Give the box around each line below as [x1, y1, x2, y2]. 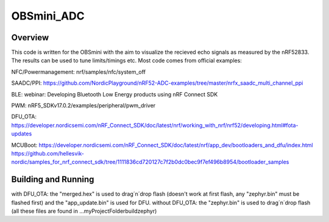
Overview [11, 32, 49, 43]
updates [11, 130, 32, 137]
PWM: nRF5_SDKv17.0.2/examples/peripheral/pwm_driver [11, 102, 156, 109]
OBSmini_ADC [11, 9, 85, 23]
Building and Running [11, 174, 94, 185]
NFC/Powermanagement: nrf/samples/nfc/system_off [11, 68, 146, 76]
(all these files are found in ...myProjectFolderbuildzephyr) [11, 207, 157, 215]
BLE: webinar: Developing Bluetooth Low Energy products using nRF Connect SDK [11, 90, 218, 98]
